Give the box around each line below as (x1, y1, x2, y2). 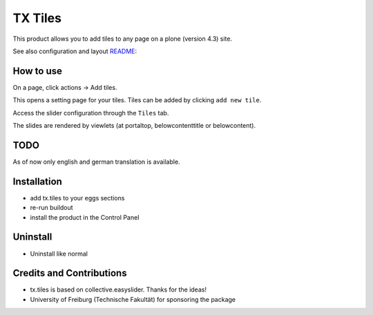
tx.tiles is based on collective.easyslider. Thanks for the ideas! (30, 285, 207, 294)
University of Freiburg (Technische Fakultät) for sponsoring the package (30, 295, 236, 303)
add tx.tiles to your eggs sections (30, 193, 125, 202)
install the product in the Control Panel (30, 213, 140, 221)
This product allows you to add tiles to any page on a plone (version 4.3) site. (12, 35, 233, 43)
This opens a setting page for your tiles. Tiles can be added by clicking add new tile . (12, 96, 262, 104)
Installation (12, 175, 62, 187)
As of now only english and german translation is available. (12, 157, 180, 166)
